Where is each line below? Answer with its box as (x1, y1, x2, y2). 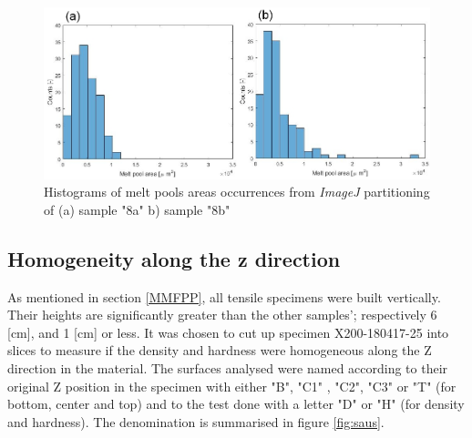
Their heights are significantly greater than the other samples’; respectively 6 (7, 305, 437, 324)
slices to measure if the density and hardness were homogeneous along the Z (7, 341, 432, 360)
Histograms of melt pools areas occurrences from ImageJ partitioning (44, 182, 430, 201)
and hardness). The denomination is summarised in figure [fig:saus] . (7, 412, 385, 431)
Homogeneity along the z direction (7, 244, 341, 272)
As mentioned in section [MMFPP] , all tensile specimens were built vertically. (7, 287, 441, 306)
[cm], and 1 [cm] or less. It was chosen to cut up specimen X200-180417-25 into (7, 322, 449, 341)
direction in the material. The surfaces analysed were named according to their (7, 358, 448, 377)
